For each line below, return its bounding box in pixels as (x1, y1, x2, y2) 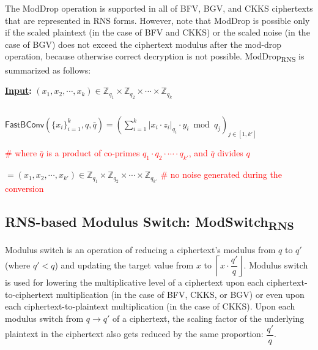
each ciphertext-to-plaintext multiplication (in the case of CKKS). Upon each (5, 300, 295, 313)
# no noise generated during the (160, 168, 282, 181)
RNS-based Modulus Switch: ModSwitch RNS (5, 211, 294, 233)
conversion (5, 181, 44, 194)
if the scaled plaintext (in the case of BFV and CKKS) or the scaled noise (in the (5, 26, 310, 39)
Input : (5, 84, 32, 97)
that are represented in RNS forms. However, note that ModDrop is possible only (5, 13, 310, 26)
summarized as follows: (5, 63, 91, 76)
